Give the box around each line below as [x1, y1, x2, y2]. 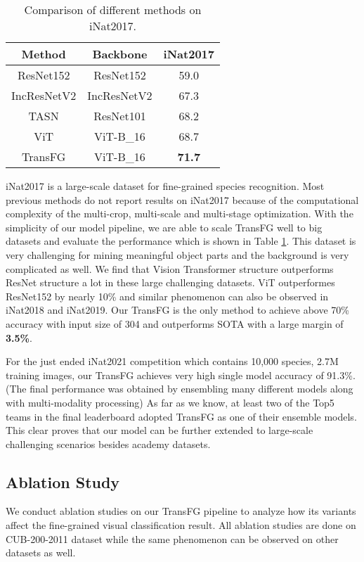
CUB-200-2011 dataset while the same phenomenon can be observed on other [6, 531, 339, 546]
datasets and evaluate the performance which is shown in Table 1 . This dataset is [6, 234, 356, 248]
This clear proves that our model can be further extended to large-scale [6, 423, 313, 438]
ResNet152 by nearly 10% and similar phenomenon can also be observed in [6, 288, 329, 303]
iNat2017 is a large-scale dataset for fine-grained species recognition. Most [6, 179, 325, 193]
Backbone [92, 46, 148, 62]
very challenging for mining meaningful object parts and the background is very [6, 247, 349, 262]
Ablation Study [6, 471, 120, 492]
